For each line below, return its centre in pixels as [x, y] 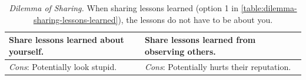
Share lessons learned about [66, 40]
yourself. [26, 51]
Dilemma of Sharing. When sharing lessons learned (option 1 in [124, 8]
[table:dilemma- [269, 8]
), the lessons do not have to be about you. [195, 19]
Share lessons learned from [200, 40]
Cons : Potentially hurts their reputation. [218, 66]
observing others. [180, 51]
